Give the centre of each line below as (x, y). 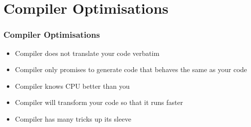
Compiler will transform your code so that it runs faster (99, 102)
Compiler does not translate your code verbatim (87, 53)
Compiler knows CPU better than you (72, 86)
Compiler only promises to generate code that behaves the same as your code (131, 69)
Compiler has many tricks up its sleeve (73, 118)
